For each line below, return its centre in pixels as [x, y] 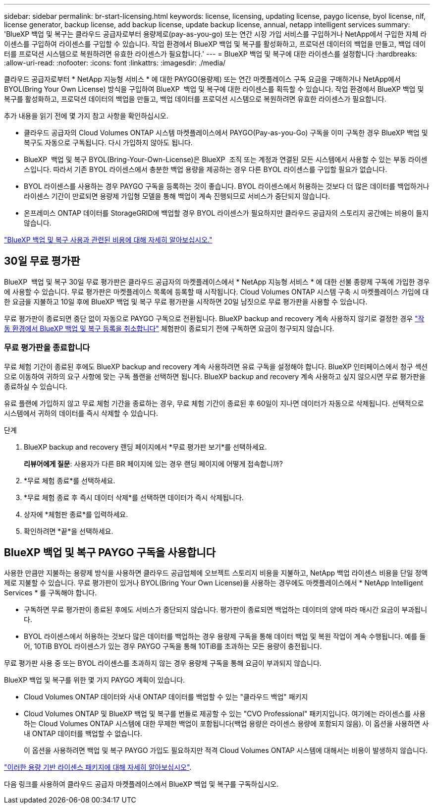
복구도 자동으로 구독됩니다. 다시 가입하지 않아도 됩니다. [108, 143]
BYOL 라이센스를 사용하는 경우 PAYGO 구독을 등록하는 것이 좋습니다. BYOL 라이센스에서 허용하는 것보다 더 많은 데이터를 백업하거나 [227, 186]
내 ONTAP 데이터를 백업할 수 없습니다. [83, 734]
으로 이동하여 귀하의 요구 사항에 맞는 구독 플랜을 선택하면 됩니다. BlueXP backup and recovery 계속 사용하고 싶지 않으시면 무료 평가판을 [215, 376]
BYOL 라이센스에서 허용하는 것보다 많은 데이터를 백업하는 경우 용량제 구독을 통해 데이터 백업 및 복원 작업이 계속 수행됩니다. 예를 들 [225, 636]
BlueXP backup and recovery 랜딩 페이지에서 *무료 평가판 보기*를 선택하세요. [145, 447]
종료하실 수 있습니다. [36, 386]
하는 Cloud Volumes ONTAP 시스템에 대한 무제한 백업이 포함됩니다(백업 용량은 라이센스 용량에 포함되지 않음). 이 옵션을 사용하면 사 [226, 724]
